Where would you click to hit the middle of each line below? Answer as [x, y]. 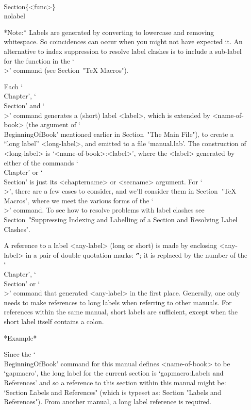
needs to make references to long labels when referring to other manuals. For [118, 302]
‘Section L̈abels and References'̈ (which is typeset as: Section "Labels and [113, 392]
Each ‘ [13, 86]
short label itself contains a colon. [54, 321]
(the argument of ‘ [53, 124]
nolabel [15, 16]
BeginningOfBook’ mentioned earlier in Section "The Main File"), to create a [119, 134]
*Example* [20, 337]
